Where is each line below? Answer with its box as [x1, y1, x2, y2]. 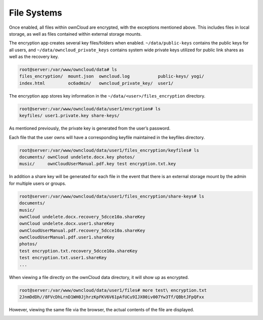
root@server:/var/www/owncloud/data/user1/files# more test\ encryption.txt [19, 287, 207, 293]
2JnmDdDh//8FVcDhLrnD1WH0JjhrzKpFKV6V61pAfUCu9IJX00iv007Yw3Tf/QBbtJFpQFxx [19, 294, 205, 300]
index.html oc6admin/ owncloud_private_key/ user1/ [19, 80, 174, 86]
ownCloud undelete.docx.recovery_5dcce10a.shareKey [19, 214, 146, 220]
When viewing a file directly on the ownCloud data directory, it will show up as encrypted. [9, 274, 189, 280]
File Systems [9, 7, 62, 18]
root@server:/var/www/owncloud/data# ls [19, 67, 117, 73]
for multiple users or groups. [9, 180, 66, 186]
